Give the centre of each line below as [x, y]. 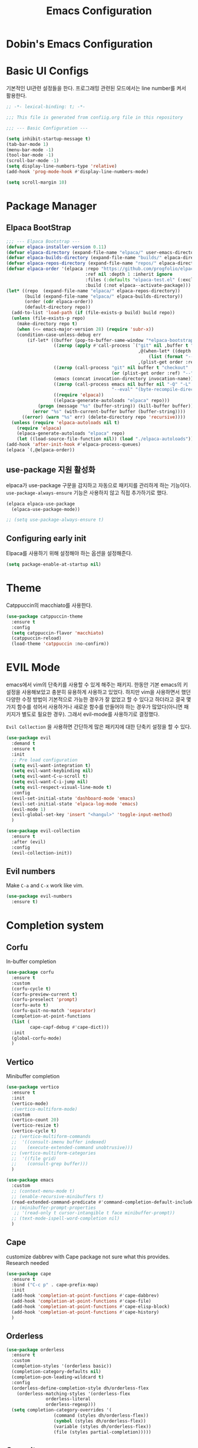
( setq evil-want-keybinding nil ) [52, 771]
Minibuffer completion [33, 1077]
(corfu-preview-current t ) [44, 994]
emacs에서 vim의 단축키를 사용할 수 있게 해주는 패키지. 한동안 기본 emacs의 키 [97, 685]
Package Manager [52, 206]
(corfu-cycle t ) [31, 989]
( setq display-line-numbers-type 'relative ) [62, 167]
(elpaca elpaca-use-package [41, 504]
